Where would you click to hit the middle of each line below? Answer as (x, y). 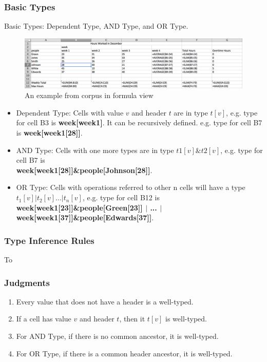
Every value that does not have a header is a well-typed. (105, 301)
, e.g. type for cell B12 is (121, 197)
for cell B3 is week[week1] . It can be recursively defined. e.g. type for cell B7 (139, 122)
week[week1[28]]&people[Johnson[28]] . (84, 170)
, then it (132, 319)
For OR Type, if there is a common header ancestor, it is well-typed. (124, 353)
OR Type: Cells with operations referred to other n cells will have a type (131, 187)
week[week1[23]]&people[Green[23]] (79, 207)
